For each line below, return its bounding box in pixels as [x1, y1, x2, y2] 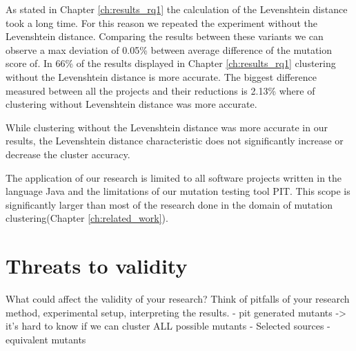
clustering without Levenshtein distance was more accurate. [6, 97, 257, 111]
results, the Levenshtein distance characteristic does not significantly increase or [6, 133, 344, 148]
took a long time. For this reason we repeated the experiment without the [6, 15, 317, 30]
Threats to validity [6, 252, 188, 280]
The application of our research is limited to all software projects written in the [6, 170, 342, 184]
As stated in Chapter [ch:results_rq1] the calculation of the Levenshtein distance [6, 2, 348, 16]
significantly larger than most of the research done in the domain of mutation [6, 197, 333, 211]
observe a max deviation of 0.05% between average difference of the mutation [6, 42, 333, 57]
